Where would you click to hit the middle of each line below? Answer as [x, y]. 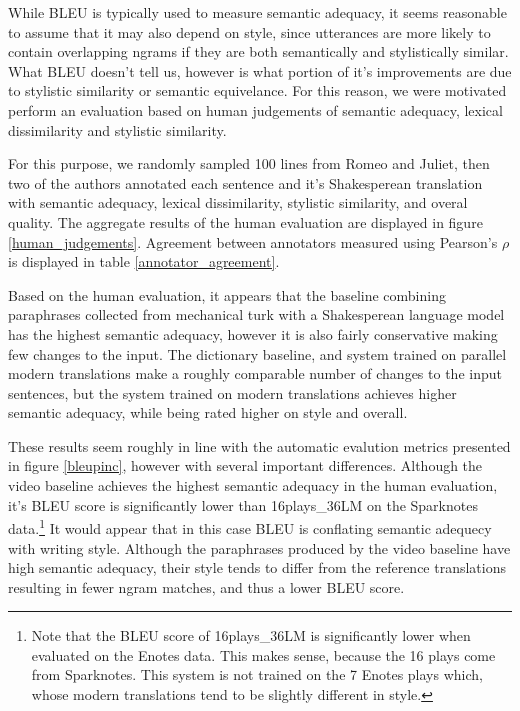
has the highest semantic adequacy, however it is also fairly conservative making [253, 333]
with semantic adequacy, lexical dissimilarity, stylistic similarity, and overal [238, 202]
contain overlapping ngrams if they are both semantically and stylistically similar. [258, 51]
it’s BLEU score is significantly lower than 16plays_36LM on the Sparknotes [243, 504]
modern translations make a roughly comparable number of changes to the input [255, 373]
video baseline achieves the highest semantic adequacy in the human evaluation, [253, 485]
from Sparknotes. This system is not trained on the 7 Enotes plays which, [257, 674]
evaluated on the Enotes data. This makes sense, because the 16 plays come [263, 654]
